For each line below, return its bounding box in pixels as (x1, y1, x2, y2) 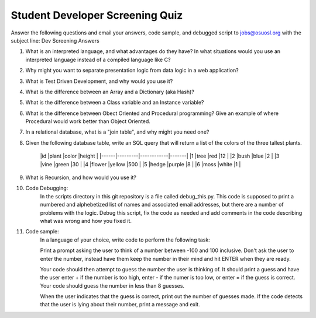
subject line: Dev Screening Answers (11, 37, 99, 44)
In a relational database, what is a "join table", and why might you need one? (25, 128, 209, 135)
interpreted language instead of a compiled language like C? (25, 56, 171, 63)
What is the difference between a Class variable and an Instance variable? (25, 99, 204, 106)
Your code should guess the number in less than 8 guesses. (40, 282, 184, 289)
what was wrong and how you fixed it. (40, 217, 132, 224)
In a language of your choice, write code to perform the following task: (40, 236, 210, 243)
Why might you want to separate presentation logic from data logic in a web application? (25, 67, 239, 74)
